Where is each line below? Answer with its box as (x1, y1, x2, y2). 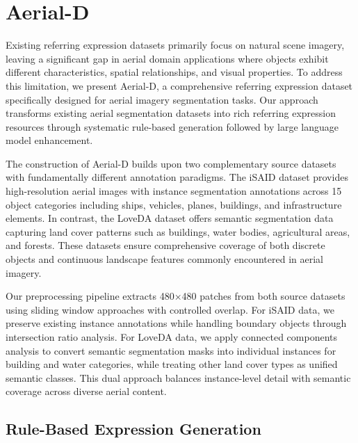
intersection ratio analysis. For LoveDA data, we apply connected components (6, 330, 337, 344)
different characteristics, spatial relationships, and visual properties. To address (6, 65, 343, 79)
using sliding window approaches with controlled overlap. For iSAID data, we (6, 302, 334, 316)
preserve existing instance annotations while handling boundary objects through (6, 316, 347, 330)
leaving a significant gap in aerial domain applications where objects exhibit (6, 51, 329, 65)
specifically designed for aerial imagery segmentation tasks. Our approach (6, 92, 318, 106)
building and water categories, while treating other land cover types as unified (6, 357, 338, 371)
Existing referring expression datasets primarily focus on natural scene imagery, (6, 38, 345, 52)
